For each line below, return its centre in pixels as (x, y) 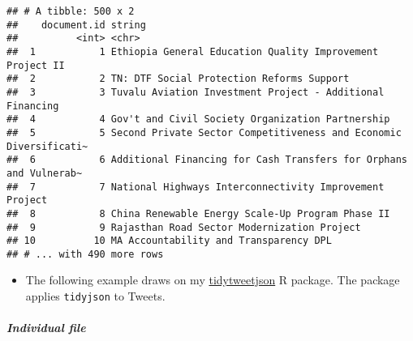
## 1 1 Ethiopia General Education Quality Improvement (193, 51)
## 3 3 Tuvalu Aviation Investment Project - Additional (196, 92)
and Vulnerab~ (45, 173)
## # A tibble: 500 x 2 (71, 11)
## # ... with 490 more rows (85, 254)
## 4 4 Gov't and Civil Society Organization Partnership (198, 119)
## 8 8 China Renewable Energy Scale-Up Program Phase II (198, 213)
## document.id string (76, 25)
